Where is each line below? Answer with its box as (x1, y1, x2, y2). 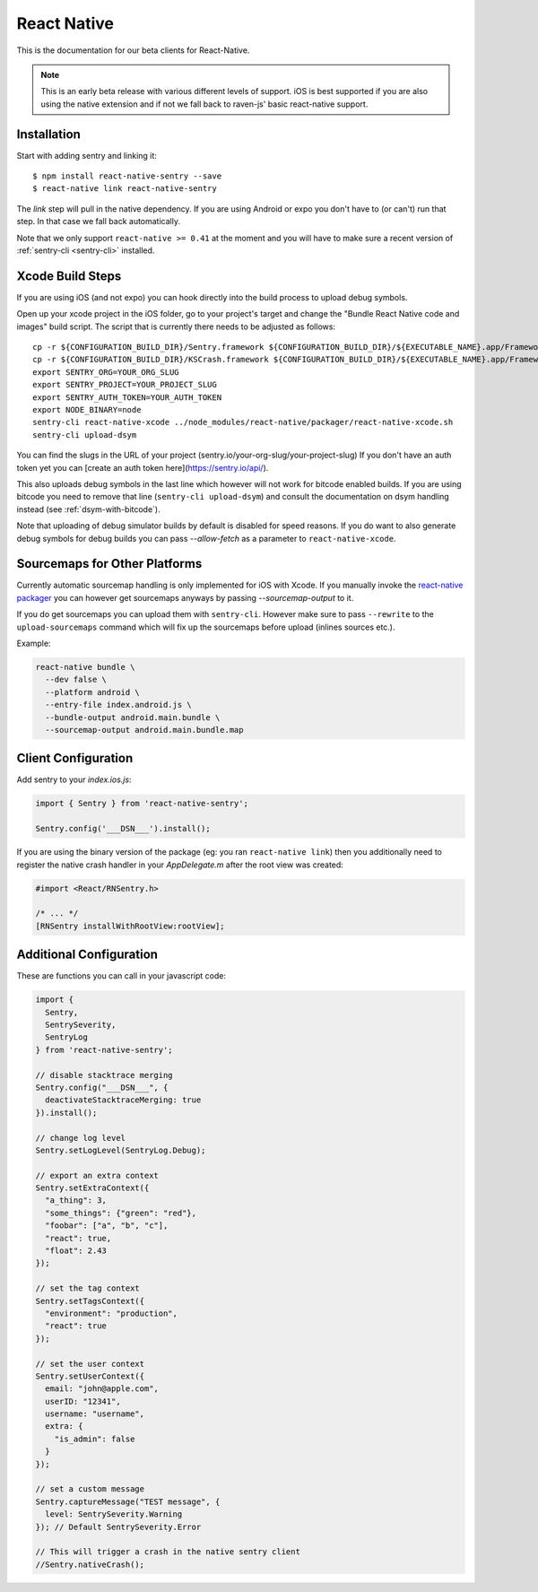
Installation (16, 126, 81, 142)
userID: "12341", (45, 1396, 121, 1406)
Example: (16, 638, 51, 648)
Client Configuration (16, 751, 134, 766)
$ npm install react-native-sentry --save (32, 171, 222, 181)
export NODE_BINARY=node (32, 405, 142, 414)
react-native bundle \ (35, 662, 135, 672)
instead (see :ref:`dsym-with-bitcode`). (16, 503, 161, 515)
